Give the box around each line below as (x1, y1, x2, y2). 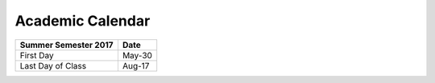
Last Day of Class (19, 60, 87, 71)
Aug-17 (122, 60, 150, 71)
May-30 (122, 49, 153, 61)
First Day (19, 49, 54, 61)
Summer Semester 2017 (19, 39, 114, 50)
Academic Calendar (14, 12, 151, 30)
